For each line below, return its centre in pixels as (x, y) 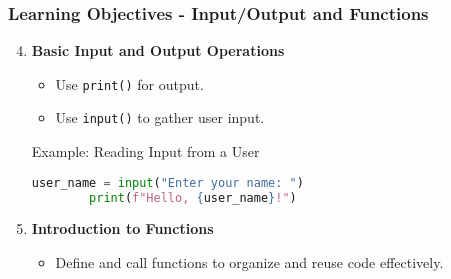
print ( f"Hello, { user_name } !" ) (193, 197)
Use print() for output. (129, 83)
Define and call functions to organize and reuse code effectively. (249, 262)
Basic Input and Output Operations (158, 50)
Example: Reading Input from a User (145, 151)
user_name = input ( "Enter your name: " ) (167, 182)
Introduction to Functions (122, 228)
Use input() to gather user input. (160, 117)
